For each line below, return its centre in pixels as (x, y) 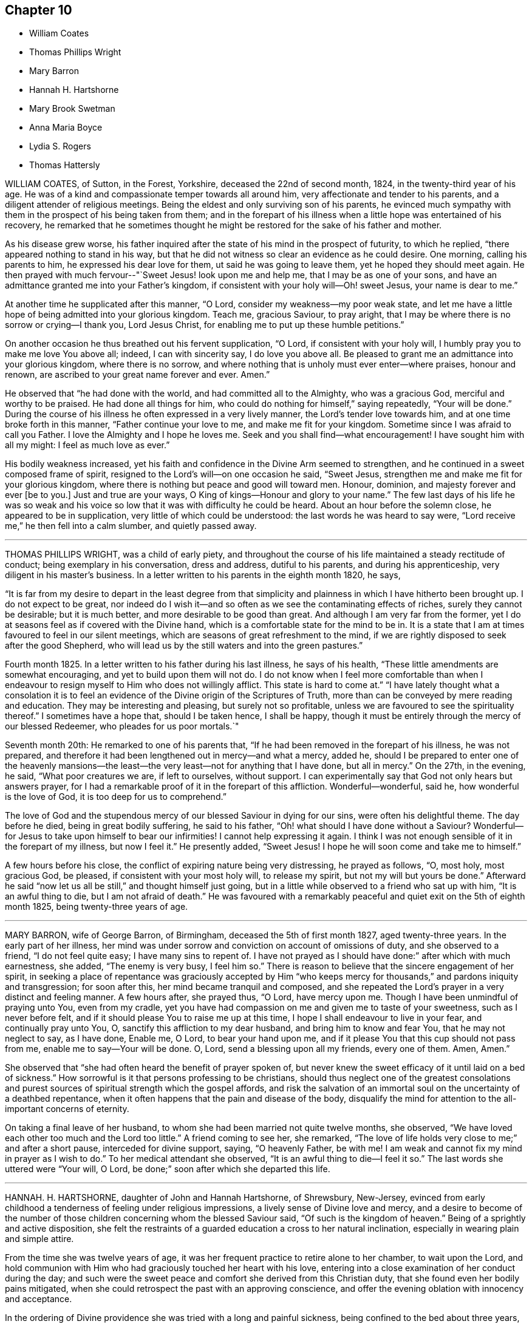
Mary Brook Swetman (72, 109)
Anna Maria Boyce (66, 128)
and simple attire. (39, 1239)
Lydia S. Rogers (60, 146)
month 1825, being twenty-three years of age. (97, 907)
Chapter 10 (39, 10)
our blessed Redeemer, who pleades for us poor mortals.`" (122, 726)
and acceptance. (39, 1299)
